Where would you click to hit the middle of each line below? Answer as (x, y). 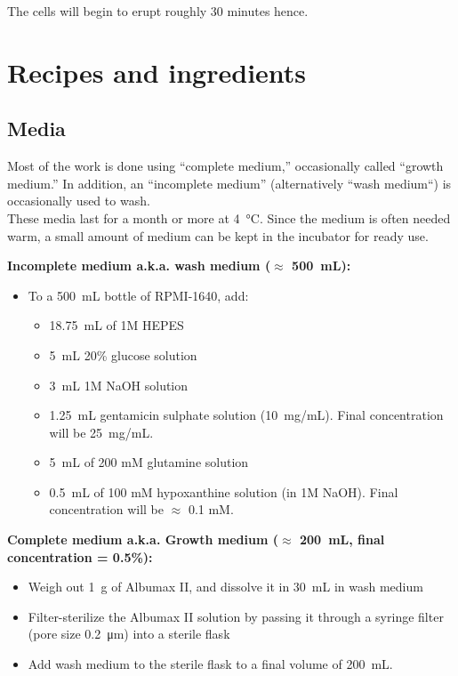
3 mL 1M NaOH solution (119, 385)
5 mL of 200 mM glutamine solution (149, 462)
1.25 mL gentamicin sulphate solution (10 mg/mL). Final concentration (246, 415)
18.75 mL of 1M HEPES (117, 325)
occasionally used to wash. (79, 201)
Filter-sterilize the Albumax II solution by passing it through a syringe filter (236, 616)
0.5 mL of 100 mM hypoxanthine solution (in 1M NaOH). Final (224, 491)
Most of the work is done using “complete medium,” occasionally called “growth (225, 166)
